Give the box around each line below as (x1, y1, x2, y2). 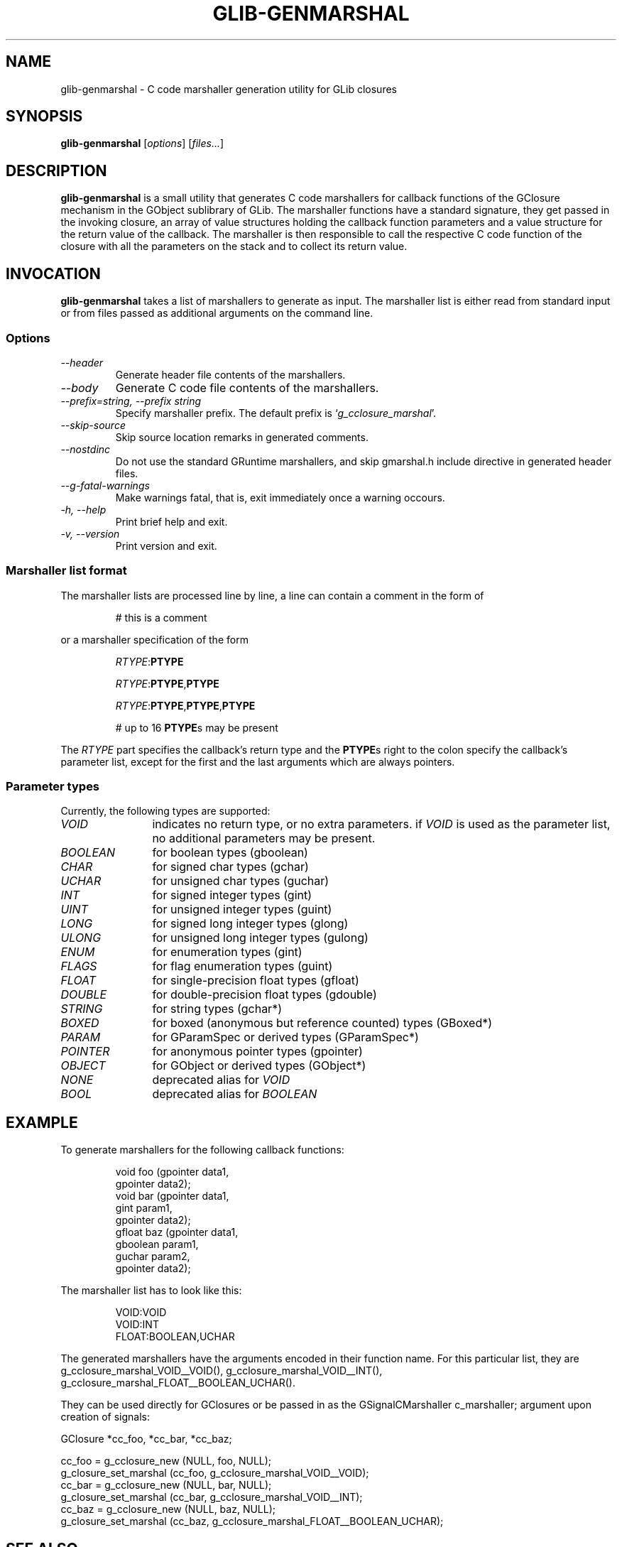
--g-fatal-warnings (60, 479, 150, 492)
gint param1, (115, 1202, 173, 1215)
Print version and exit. (115, 539, 217, 552)
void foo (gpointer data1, (115, 1166, 229, 1178)
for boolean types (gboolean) (152, 845, 308, 860)
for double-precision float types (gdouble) (152, 987, 377, 1002)
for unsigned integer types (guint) (152, 902, 332, 917)
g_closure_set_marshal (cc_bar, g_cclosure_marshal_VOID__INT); (60, 1491, 363, 1504)
